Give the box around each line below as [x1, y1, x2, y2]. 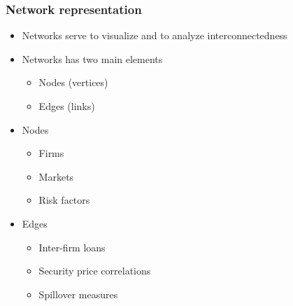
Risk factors [38, 193, 90, 207]
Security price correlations [38, 263, 151, 278]
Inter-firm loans [38, 239, 106, 254]
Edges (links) [38, 99, 95, 113]
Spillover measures [38, 286, 118, 301]
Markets [38, 169, 74, 183]
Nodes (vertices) [38, 75, 108, 90]
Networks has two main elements [22, 51, 163, 66]
